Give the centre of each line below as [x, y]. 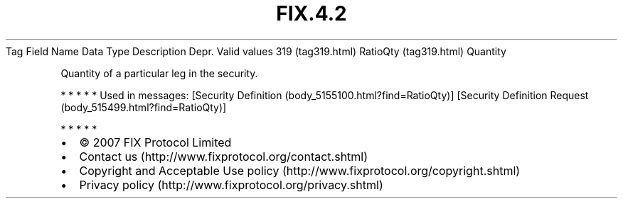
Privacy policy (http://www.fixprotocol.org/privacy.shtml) [231, 185]
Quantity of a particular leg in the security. [159, 73]
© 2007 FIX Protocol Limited [155, 142]
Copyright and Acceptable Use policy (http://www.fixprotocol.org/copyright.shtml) [300, 170]
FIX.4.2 [311, 13]
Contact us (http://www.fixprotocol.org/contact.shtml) [224, 156]
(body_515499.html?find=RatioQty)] [144, 107]
